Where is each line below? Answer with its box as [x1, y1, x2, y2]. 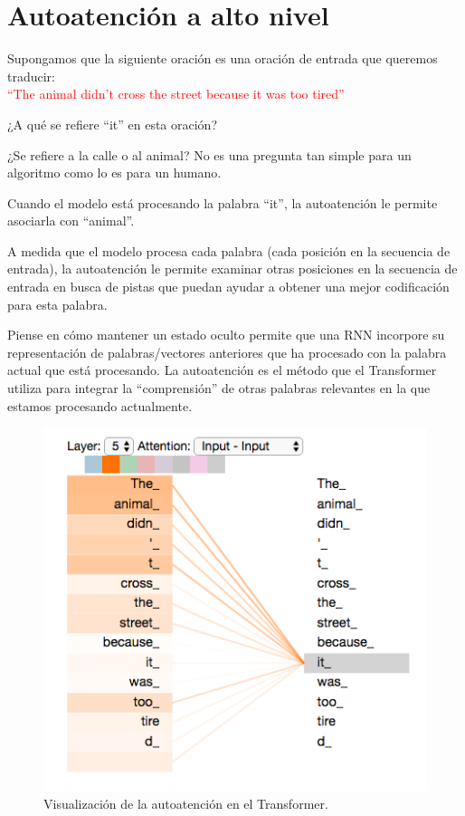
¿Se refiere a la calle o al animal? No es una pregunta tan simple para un [7, 145, 412, 164]
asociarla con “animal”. [7, 211, 135, 230]
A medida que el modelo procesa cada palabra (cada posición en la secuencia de [7, 241, 451, 260]
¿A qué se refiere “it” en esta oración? [7, 114, 217, 133]
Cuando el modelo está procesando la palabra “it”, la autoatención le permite [7, 193, 438, 212]
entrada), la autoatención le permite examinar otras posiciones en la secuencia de [7, 259, 458, 278]
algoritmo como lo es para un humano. [7, 163, 222, 182]
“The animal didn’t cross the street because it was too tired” [7, 84, 345, 103]
